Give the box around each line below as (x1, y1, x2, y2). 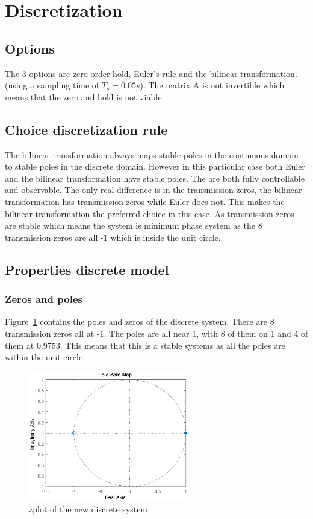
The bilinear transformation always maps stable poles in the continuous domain (5, 148, 299, 161)
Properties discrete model (5, 260, 169, 278)
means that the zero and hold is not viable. (5, 90, 164, 103)
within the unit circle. (5, 351, 85, 363)
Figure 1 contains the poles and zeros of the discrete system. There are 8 (5, 315, 274, 328)
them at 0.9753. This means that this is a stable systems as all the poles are (5, 339, 285, 351)
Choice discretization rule (5, 120, 168, 138)
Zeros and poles (5, 292, 82, 307)
